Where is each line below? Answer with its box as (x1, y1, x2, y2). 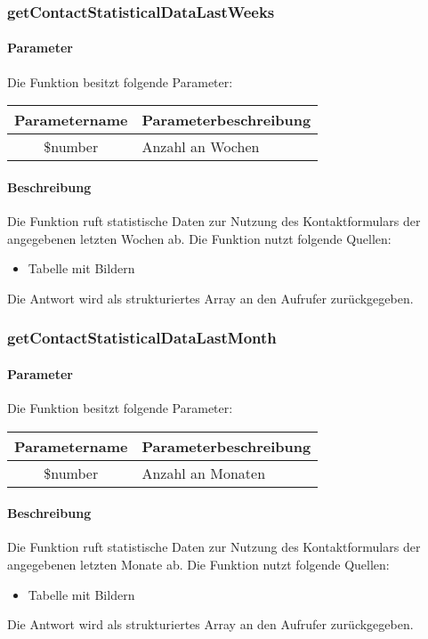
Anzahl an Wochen (141, 136, 260, 158)
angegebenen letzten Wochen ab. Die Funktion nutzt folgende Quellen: (7, 229, 392, 247)
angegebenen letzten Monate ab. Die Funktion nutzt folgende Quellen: (7, 555, 390, 574)
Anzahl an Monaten (141, 462, 266, 483)
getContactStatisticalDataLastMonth (7, 327, 277, 349)
